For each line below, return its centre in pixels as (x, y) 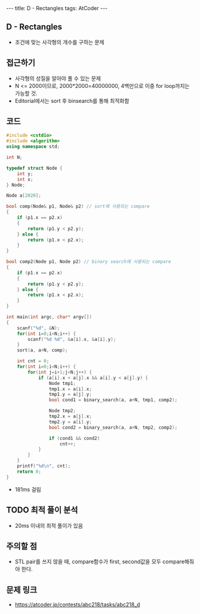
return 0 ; (29, 471)
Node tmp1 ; (62, 383)
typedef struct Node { (34, 168)
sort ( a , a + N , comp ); (42, 350)
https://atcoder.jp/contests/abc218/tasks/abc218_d (77, 604)
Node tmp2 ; (62, 411)
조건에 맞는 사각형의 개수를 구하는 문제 (59, 42)
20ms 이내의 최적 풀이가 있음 (49, 526)
